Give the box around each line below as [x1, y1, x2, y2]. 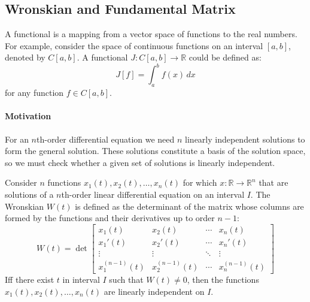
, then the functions [187, 273, 259, 286]
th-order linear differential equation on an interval [61, 188, 245, 201]
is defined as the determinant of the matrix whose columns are [75, 200, 304, 212]
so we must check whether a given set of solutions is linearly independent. [5, 156, 275, 168]
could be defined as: [189, 51, 262, 64]
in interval [62, 273, 100, 286]
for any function [5, 86, 64, 99]
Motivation [5, 110, 51, 122]
